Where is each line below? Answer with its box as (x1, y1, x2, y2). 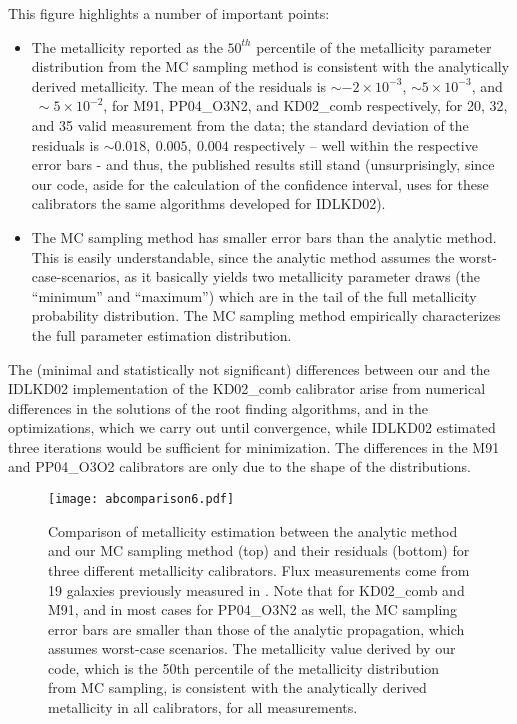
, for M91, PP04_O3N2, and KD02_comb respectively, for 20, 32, (103, 95, 508, 116)
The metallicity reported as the (31, 36, 223, 57)
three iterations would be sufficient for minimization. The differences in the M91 (8, 436, 500, 457)
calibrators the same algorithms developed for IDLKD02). (31, 193, 386, 214)
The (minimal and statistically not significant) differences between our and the (8, 358, 490, 379)
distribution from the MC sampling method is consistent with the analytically (31, 56, 510, 77)
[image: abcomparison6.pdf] (48, 492, 235, 507)
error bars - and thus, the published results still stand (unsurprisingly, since (31, 154, 495, 175)
